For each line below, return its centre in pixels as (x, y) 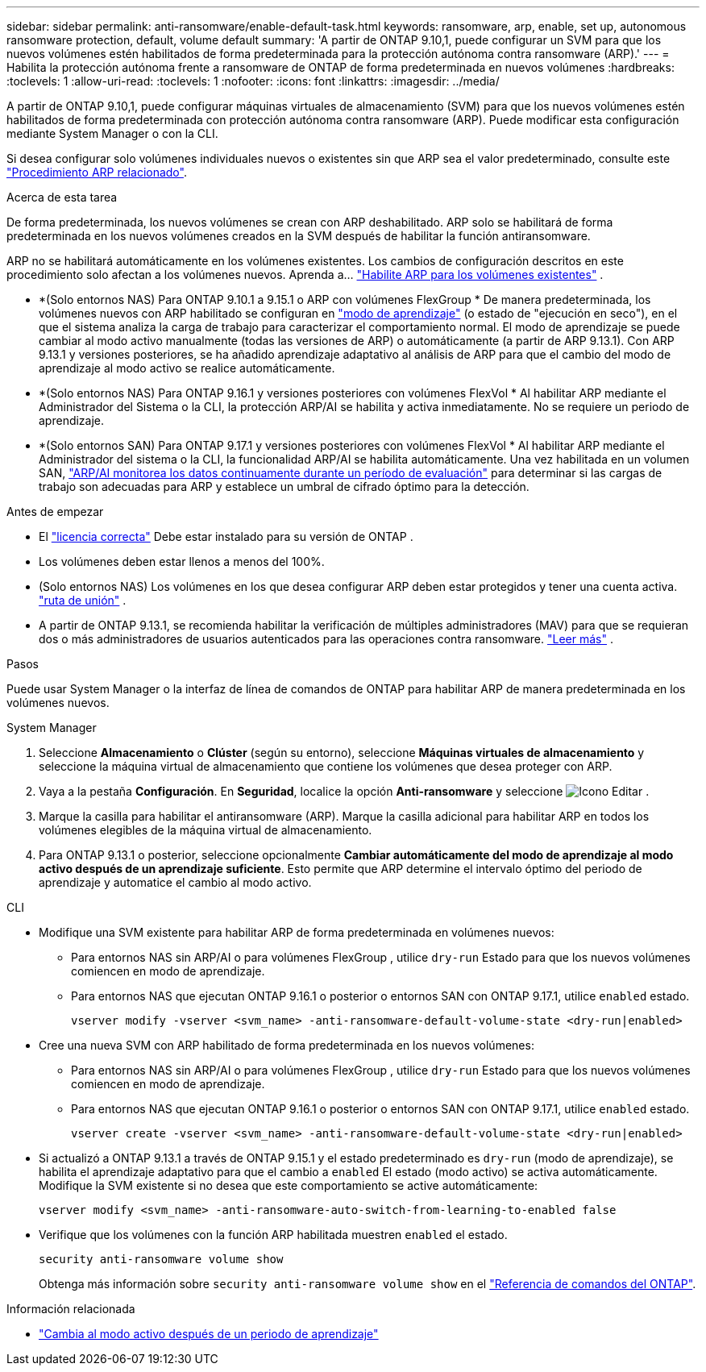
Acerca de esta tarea (62, 197)
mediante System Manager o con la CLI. (112, 133)
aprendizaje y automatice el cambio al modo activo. (175, 882)
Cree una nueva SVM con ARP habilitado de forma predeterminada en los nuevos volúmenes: (287, 1045)
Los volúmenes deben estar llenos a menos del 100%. (182, 561)
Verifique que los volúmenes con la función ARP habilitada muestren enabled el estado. (273, 1235)
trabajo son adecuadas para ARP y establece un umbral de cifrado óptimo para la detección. (284, 486)
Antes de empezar (55, 511)
